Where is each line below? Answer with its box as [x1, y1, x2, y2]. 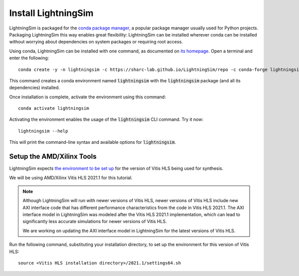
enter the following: [9, 55, 49, 61]
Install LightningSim [9, 7, 94, 18]
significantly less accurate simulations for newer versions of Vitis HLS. [22, 219, 167, 225]
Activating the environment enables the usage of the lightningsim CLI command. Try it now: [9, 116, 204, 122]
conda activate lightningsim [18, 105, 89, 111]
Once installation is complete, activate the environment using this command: [9, 94, 166, 100]
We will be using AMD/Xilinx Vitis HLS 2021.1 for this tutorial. [9, 175, 133, 181]
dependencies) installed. [9, 85, 60, 91]
